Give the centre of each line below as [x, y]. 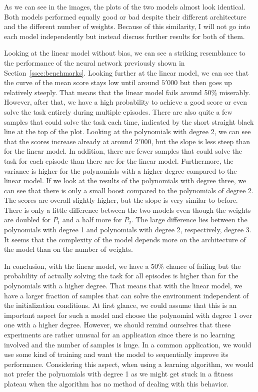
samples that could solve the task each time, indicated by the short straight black [129, 121]
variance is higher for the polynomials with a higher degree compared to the [120, 170]
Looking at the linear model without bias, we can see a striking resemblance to [125, 53]
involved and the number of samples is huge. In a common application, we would [128, 344]
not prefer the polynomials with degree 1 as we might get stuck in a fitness [119, 374]
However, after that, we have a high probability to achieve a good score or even [125, 102]
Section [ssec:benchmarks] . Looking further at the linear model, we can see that [126, 72]
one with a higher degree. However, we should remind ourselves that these [117, 325]
